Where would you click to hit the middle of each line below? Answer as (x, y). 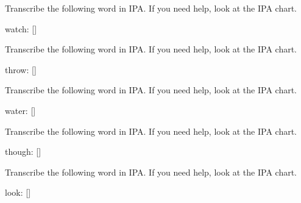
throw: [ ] (21, 69)
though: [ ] (23, 151)
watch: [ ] (21, 28)
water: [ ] (20, 110)
